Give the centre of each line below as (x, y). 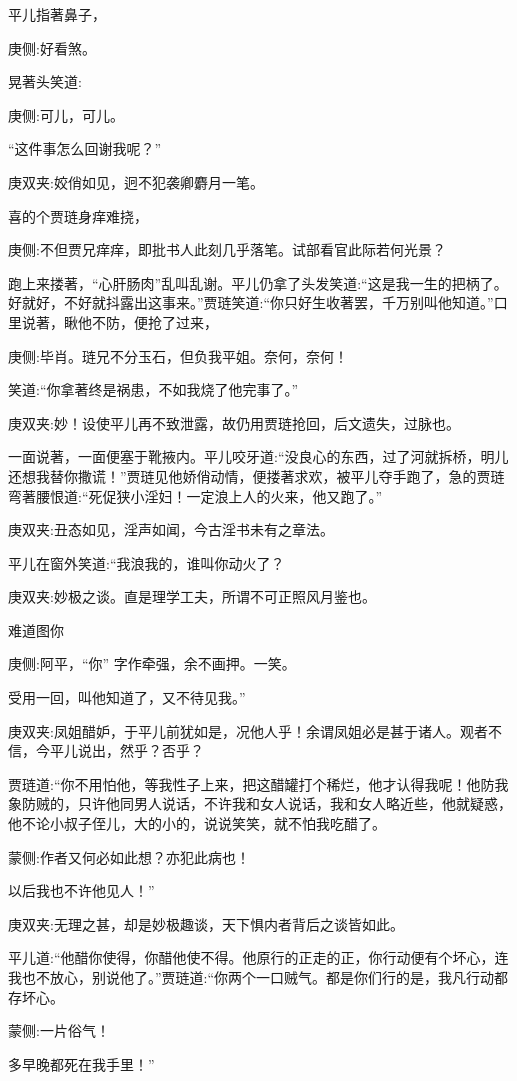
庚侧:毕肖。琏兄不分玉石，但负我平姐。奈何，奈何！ (178, 355)
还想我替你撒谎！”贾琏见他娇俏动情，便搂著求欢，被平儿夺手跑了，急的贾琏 (256, 475)
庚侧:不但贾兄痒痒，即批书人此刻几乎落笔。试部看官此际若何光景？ (227, 249)
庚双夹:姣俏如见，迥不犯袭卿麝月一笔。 (136, 181)
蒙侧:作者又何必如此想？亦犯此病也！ (129, 856)
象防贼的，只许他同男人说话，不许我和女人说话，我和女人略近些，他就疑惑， (260, 803)
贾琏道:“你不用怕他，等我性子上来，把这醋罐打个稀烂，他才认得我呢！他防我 (258, 783)
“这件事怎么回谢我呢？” (85, 148)
